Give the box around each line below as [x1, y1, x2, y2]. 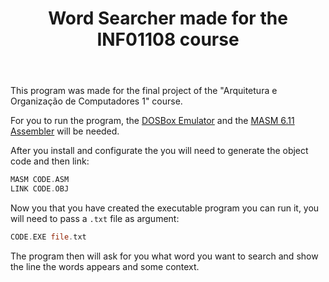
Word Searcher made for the [48, 7, 288, 30]
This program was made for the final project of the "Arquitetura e [10, 85, 278, 97]
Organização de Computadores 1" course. [10, 95, 183, 107]
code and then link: [10, 155, 90, 167]
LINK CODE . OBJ [10, 184, 70, 194]
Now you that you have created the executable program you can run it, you [10, 202, 320, 214]
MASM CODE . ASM [10, 175, 70, 185]
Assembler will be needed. [10, 125, 120, 137]
